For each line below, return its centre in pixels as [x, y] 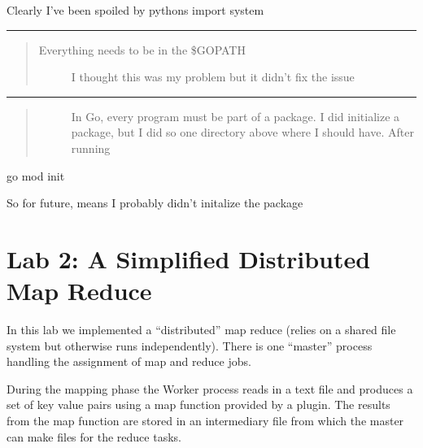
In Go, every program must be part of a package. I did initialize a [235, 116]
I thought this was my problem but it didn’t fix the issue [213, 77]
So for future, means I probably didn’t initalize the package [155, 203]
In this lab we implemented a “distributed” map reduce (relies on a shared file [201, 330]
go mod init [36, 175]
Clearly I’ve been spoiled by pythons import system [135, 10]
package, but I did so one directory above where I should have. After [242, 132]
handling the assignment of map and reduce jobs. [129, 361]
